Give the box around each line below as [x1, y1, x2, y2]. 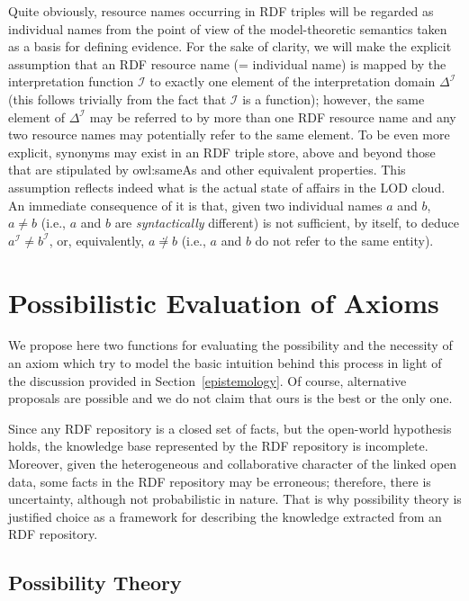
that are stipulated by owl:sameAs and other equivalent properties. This [8, 160, 406, 179]
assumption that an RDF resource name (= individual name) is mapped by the [8, 54, 446, 73]
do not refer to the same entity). [255, 230, 434, 249]
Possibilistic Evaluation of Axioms [8, 283, 439, 320]
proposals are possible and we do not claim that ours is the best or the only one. [8, 389, 453, 408]
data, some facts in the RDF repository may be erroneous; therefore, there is [8, 471, 431, 490]
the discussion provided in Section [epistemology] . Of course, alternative [8, 371, 407, 390]
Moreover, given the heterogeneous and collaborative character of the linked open [8, 454, 457, 472]
